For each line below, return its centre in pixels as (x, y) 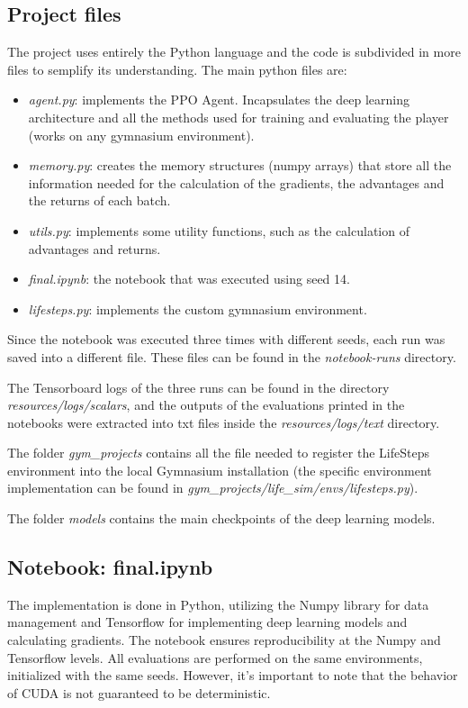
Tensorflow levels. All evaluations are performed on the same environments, (215, 657)
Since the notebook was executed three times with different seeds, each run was (226, 339)
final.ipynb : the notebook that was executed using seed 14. (189, 279)
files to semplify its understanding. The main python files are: (177, 69)
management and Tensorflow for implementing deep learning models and (207, 622)
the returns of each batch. (99, 200)
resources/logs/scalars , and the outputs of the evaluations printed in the (206, 405)
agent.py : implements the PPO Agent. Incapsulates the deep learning (219, 100)
